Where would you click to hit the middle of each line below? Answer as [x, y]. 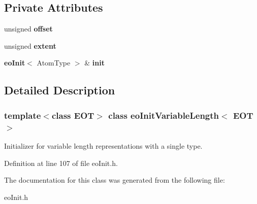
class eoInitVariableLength [164, 115]
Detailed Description [60, 90]
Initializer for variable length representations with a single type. [103, 145]
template [23, 115]
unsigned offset [28, 29]
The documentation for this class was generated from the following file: [115, 180]
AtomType [54, 63]
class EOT [73, 115]
